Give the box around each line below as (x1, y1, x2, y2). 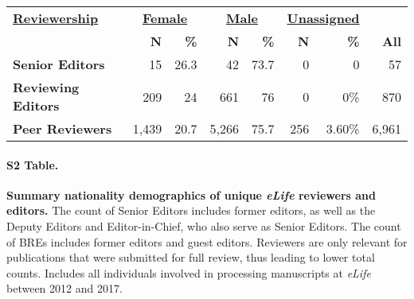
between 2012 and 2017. (6, 280, 123, 297)
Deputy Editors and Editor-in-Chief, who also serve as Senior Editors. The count (6, 217, 401, 234)
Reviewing (13, 78, 80, 96)
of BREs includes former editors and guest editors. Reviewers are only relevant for (6, 233, 408, 250)
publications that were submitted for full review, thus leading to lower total (6, 249, 375, 266)
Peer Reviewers (13, 119, 112, 138)
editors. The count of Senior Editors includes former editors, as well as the (6, 202, 376, 219)
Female (142, 9, 188, 27)
